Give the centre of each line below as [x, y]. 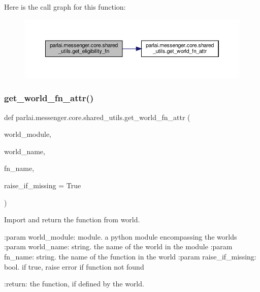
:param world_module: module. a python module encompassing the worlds [121, 236]
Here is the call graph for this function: [65, 7]
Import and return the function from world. [72, 220]
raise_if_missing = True [43, 185]
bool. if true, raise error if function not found [74, 266]
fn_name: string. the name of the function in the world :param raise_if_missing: [130, 257]
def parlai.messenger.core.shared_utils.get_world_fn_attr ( [97, 117]
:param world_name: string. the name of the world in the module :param [118, 246]
